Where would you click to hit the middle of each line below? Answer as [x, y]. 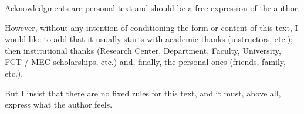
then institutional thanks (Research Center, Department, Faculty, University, [143, 50]
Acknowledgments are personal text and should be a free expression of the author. [153, 8]
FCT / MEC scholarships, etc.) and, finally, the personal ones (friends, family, [145, 62]
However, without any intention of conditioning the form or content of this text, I [151, 27]
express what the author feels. [59, 104]
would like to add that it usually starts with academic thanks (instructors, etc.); [149, 39]
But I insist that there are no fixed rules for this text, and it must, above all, [143, 93]
